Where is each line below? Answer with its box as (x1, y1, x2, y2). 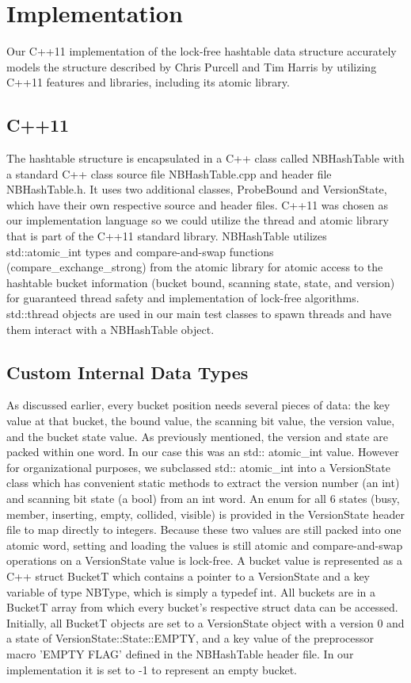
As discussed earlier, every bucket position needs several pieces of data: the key (6, 397, 390, 413)
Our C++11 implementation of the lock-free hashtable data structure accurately (6, 43, 397, 59)
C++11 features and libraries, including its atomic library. (6, 74, 290, 90)
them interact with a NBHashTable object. (6, 320, 215, 337)
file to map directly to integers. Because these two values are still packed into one (6, 521, 401, 538)
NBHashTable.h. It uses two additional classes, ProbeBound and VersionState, (6, 181, 387, 198)
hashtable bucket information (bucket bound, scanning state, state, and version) (6, 274, 395, 290)
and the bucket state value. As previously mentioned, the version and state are (6, 428, 388, 444)
